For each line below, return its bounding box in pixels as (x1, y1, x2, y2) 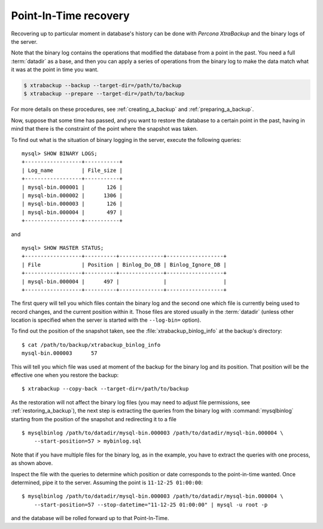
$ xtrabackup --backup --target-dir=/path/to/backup (23, 82, 182, 89)
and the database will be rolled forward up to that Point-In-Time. (11, 515, 169, 522)
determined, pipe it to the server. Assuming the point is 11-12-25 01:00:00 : (11, 479, 203, 486)
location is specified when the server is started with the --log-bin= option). (11, 316, 202, 324)
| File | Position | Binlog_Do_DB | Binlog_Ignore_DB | (22, 261, 227, 268)
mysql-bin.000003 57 (22, 350, 98, 356)
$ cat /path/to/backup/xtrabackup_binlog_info (22, 341, 161, 348)
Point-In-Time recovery (11, 9, 130, 22)
